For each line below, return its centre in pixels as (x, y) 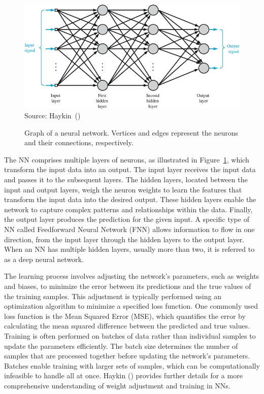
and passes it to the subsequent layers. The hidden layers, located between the (126, 179)
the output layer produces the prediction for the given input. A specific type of (127, 219)
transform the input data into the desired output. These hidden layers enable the (130, 199)
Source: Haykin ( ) (53, 116)
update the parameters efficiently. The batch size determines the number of (121, 346)
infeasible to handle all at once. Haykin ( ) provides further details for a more (123, 375)
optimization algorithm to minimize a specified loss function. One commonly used (131, 306)
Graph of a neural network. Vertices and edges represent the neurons (131, 132)
